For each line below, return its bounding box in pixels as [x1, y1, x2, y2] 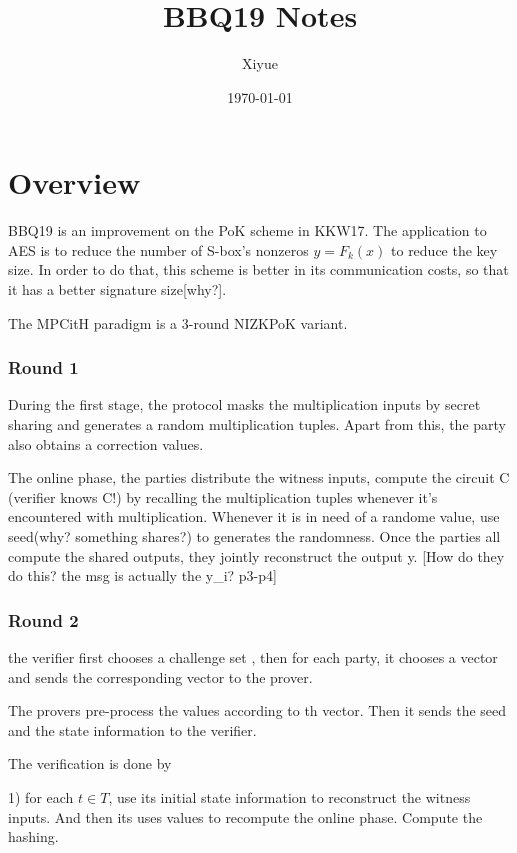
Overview [8, 162, 141, 203]
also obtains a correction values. [8, 433, 204, 454]
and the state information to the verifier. [8, 719, 257, 740]
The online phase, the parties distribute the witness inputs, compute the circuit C [8, 467, 510, 488]
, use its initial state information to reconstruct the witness [108, 786, 471, 807]
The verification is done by [8, 753, 172, 774]
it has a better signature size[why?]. [8, 279, 227, 300]
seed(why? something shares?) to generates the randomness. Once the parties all [8, 526, 501, 546]
